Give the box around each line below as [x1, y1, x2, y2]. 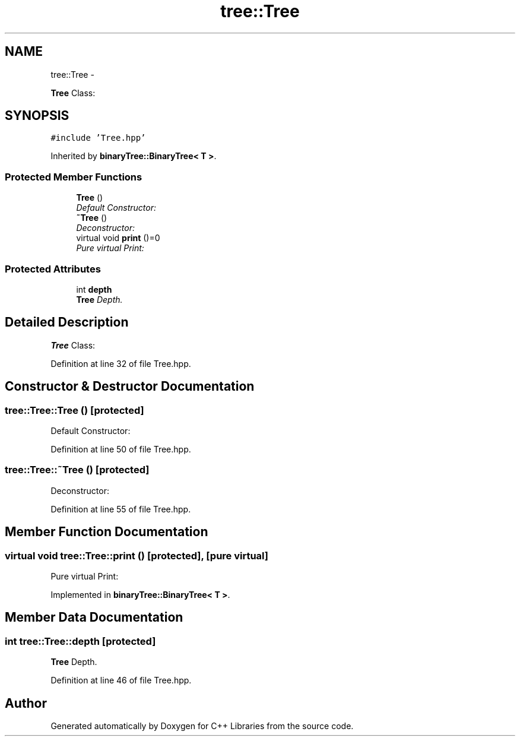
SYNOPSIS [5, 108, 69, 123]
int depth [76, 284, 112, 294]
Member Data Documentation [5, 610, 183, 625]
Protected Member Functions [5, 170, 142, 183]
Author [5, 695, 47, 711]
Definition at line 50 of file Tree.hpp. [50, 444, 191, 454]
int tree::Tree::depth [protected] [5, 635, 156, 647]
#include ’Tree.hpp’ [50, 133, 146, 143]
